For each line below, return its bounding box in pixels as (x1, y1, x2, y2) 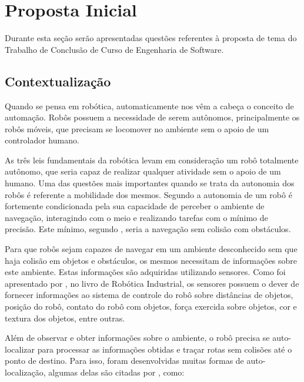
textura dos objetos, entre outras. (5, 311, 125, 324)
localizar (5, 343, 35, 355)
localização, (5, 366, 46, 378)
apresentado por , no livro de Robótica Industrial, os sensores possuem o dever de (5, 277, 299, 289)
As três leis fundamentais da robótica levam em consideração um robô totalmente (5, 153, 299, 166)
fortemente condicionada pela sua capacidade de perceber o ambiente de (5, 200, 265, 212)
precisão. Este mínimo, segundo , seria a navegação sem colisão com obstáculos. (5, 223, 291, 235)
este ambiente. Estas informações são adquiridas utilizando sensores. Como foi (5, 266, 286, 278)
